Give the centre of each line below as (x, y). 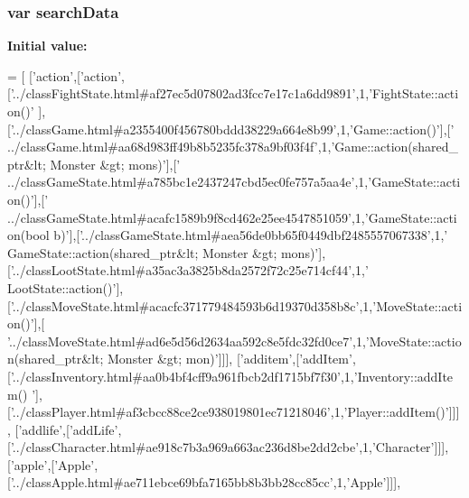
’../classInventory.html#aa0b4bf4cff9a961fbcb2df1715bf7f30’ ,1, (182, 376)
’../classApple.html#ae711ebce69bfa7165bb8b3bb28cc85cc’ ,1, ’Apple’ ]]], (206, 482)
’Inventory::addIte (403, 376)
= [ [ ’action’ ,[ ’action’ (65, 75)
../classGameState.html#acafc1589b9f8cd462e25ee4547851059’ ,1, (186, 217)
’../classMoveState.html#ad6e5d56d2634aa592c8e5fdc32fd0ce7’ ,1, (187, 341)
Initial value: (47, 46)
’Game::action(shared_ (395, 147)
